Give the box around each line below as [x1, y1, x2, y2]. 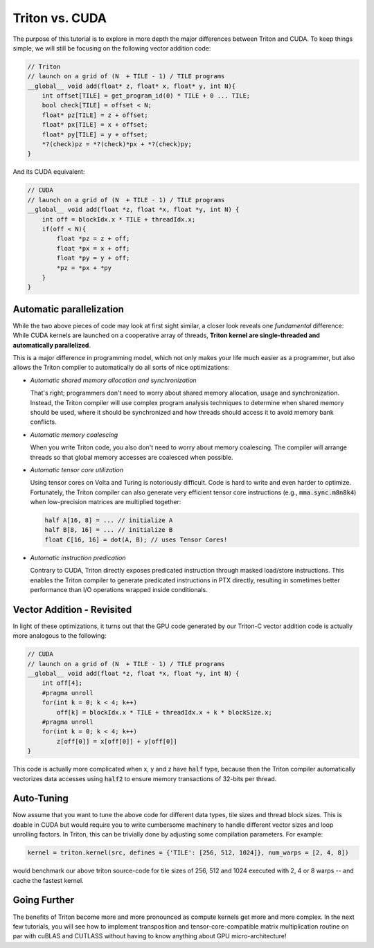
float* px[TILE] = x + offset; [42, 121, 148, 129]
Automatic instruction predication [30, 553, 126, 562]
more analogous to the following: [12, 632, 107, 640]
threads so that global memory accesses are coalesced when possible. [30, 453, 233, 461]
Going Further [12, 894, 75, 906]
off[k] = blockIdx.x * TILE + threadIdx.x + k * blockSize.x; [56, 708, 273, 716]
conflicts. [30, 418, 57, 426]
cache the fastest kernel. [12, 876, 84, 884]
